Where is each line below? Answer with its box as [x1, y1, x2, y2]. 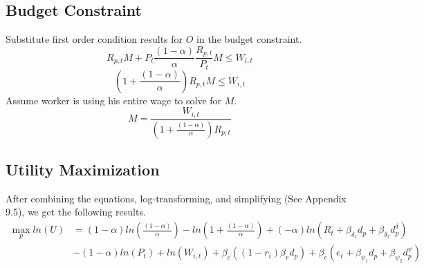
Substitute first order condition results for [6, 32, 183, 46]
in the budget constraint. [196, 32, 302, 46]
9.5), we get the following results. [6, 204, 146, 219]
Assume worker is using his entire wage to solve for [6, 93, 222, 107]
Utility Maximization [6, 159, 160, 180]
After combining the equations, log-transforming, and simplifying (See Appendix [6, 191, 347, 205]
